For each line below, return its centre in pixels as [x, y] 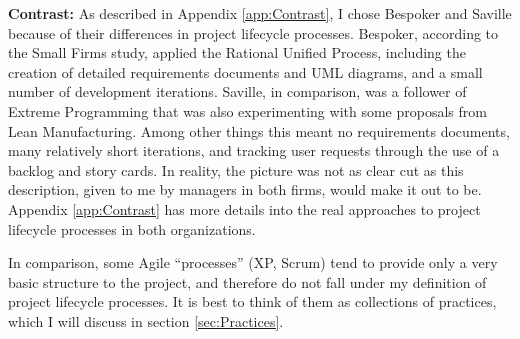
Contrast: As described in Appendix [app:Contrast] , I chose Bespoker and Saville [260, 13]
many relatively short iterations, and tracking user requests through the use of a [254, 150]
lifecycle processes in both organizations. [132, 228]
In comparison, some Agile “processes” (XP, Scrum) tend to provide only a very [253, 262]
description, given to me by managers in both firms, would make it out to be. [245, 189]
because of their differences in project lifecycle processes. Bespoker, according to [253, 32]
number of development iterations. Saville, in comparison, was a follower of [237, 91]
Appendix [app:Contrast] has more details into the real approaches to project [244, 208]
